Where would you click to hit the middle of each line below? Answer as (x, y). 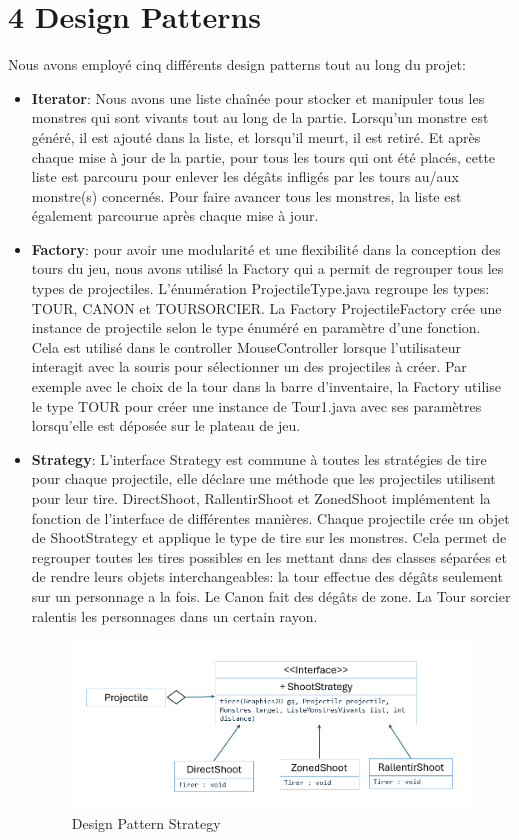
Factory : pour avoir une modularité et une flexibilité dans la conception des (266, 248)
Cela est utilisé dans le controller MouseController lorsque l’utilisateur (246, 346)
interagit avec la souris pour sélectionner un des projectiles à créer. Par (249, 366)
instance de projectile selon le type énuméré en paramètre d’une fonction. (256, 327)
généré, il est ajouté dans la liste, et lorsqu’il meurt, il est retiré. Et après (256, 136)
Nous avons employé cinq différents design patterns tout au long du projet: (237, 64)
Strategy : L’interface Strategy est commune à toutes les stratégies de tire (259, 458)
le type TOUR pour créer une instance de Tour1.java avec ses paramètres (256, 405)
